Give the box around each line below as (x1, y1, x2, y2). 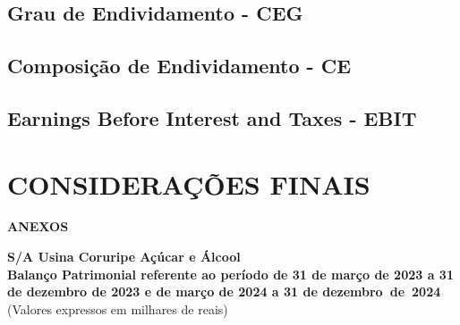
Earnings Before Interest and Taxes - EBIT (7, 104, 417, 131)
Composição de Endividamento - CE (7, 52, 352, 79)
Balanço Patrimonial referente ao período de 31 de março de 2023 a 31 (7, 264, 454, 283)
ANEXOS (7, 217, 69, 236)
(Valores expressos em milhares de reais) (7, 299, 228, 318)
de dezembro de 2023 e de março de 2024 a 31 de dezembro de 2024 (7, 282, 441, 301)
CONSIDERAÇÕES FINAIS (7, 165, 371, 202)
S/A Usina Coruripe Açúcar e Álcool (7, 247, 241, 266)
